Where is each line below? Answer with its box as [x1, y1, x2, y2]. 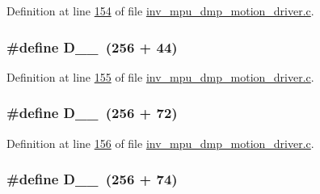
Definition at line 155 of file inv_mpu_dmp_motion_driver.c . [6, 68, 314, 85]
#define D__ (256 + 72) [6, 103, 178, 123]
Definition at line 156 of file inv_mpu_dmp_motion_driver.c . [6, 134, 314, 151]
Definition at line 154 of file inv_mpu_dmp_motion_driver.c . [6, 2, 314, 19]
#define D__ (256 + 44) [6, 36, 178, 57]
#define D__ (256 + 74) [6, 169, 178, 189]
